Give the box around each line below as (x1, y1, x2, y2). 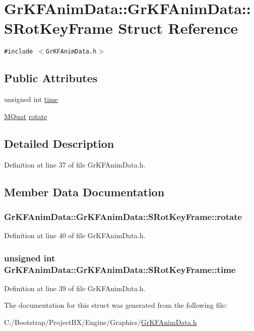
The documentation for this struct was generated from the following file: (4, 300, 227, 310)
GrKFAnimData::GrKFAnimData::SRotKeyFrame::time (4, 263, 236, 275)
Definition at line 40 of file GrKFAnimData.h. (4, 230, 146, 241)
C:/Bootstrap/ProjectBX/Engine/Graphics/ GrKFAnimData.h (4, 317, 197, 327)
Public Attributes (4, 70, 98, 86)
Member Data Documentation (4, 184, 165, 199)
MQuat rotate (4, 111, 47, 121)
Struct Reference (118, 18, 238, 38)
